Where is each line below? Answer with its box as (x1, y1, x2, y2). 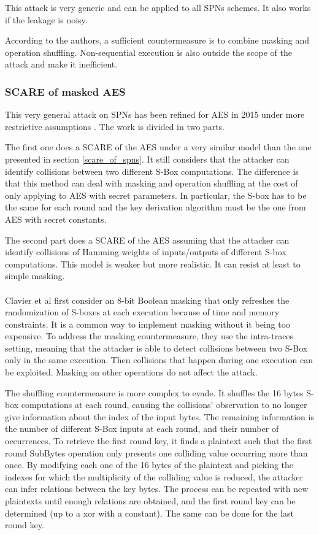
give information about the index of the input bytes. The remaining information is (5, 410, 314, 423)
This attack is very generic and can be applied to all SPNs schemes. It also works (5, 1, 311, 13)
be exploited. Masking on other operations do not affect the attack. (5, 366, 258, 379)
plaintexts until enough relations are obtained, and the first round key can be (5, 495, 296, 507)
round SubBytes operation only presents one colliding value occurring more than (5, 446, 308, 459)
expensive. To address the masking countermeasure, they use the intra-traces (5, 329, 294, 342)
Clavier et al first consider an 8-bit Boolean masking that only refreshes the (5, 293, 290, 306)
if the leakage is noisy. (5, 13, 88, 26)
